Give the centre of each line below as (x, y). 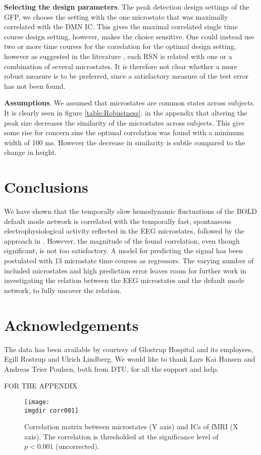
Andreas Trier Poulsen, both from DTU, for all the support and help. (112, 368)
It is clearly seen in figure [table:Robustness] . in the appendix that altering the (126, 112)
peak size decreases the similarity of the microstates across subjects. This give (124, 122)
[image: (37, 402)
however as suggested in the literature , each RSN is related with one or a (118, 56)
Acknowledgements (71, 325)
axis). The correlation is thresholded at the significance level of (121, 436)
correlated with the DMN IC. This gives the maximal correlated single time (121, 26)
